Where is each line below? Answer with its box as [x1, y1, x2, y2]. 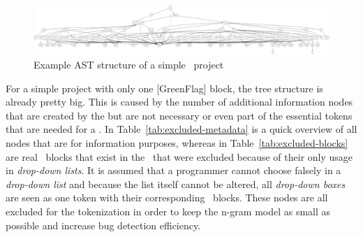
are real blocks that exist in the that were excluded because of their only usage [6, 149, 353, 164]
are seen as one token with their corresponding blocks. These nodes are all [6, 190, 328, 205]
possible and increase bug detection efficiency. [6, 217, 201, 232]
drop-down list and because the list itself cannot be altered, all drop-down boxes [6, 176, 346, 191]
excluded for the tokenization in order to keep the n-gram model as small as [6, 203, 331, 218]
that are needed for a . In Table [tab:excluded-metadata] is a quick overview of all [6, 122, 357, 136]
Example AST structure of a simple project [34, 57, 224, 71]
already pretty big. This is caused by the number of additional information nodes [6, 94, 353, 109]
